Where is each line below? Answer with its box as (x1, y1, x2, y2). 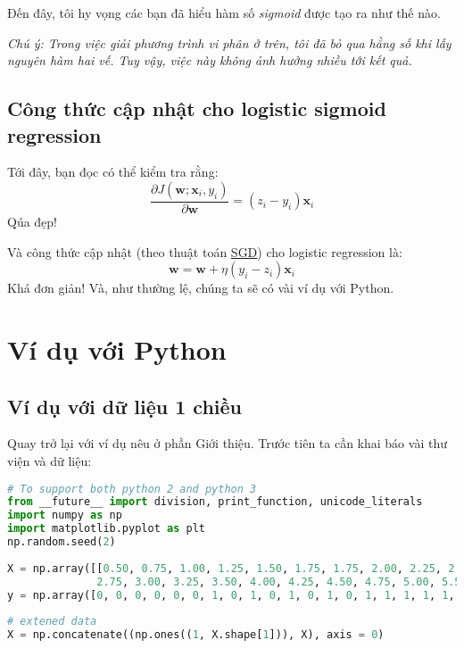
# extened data (7, 615, 97, 628)
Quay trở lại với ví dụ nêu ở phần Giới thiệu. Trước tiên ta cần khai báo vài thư (7, 434, 447, 453)
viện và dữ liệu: (7, 451, 92, 469)
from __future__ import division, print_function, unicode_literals (7, 495, 423, 509)
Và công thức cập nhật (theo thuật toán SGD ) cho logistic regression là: (7, 242, 402, 261)
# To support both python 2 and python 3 (7, 482, 257, 495)
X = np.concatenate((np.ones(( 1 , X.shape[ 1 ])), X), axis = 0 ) (7, 628, 385, 642)
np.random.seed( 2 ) (7, 536, 116, 549)
